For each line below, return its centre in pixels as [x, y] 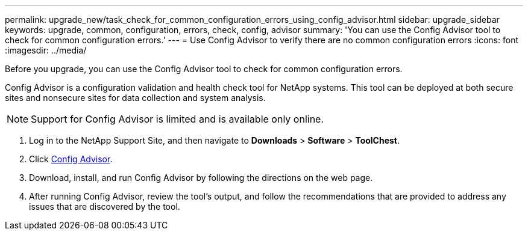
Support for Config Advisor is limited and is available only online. [178, 119]
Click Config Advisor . [71, 159]
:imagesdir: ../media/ [46, 50]
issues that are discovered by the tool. [105, 206]
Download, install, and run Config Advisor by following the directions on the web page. [201, 178]
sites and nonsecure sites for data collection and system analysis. [135, 98]
